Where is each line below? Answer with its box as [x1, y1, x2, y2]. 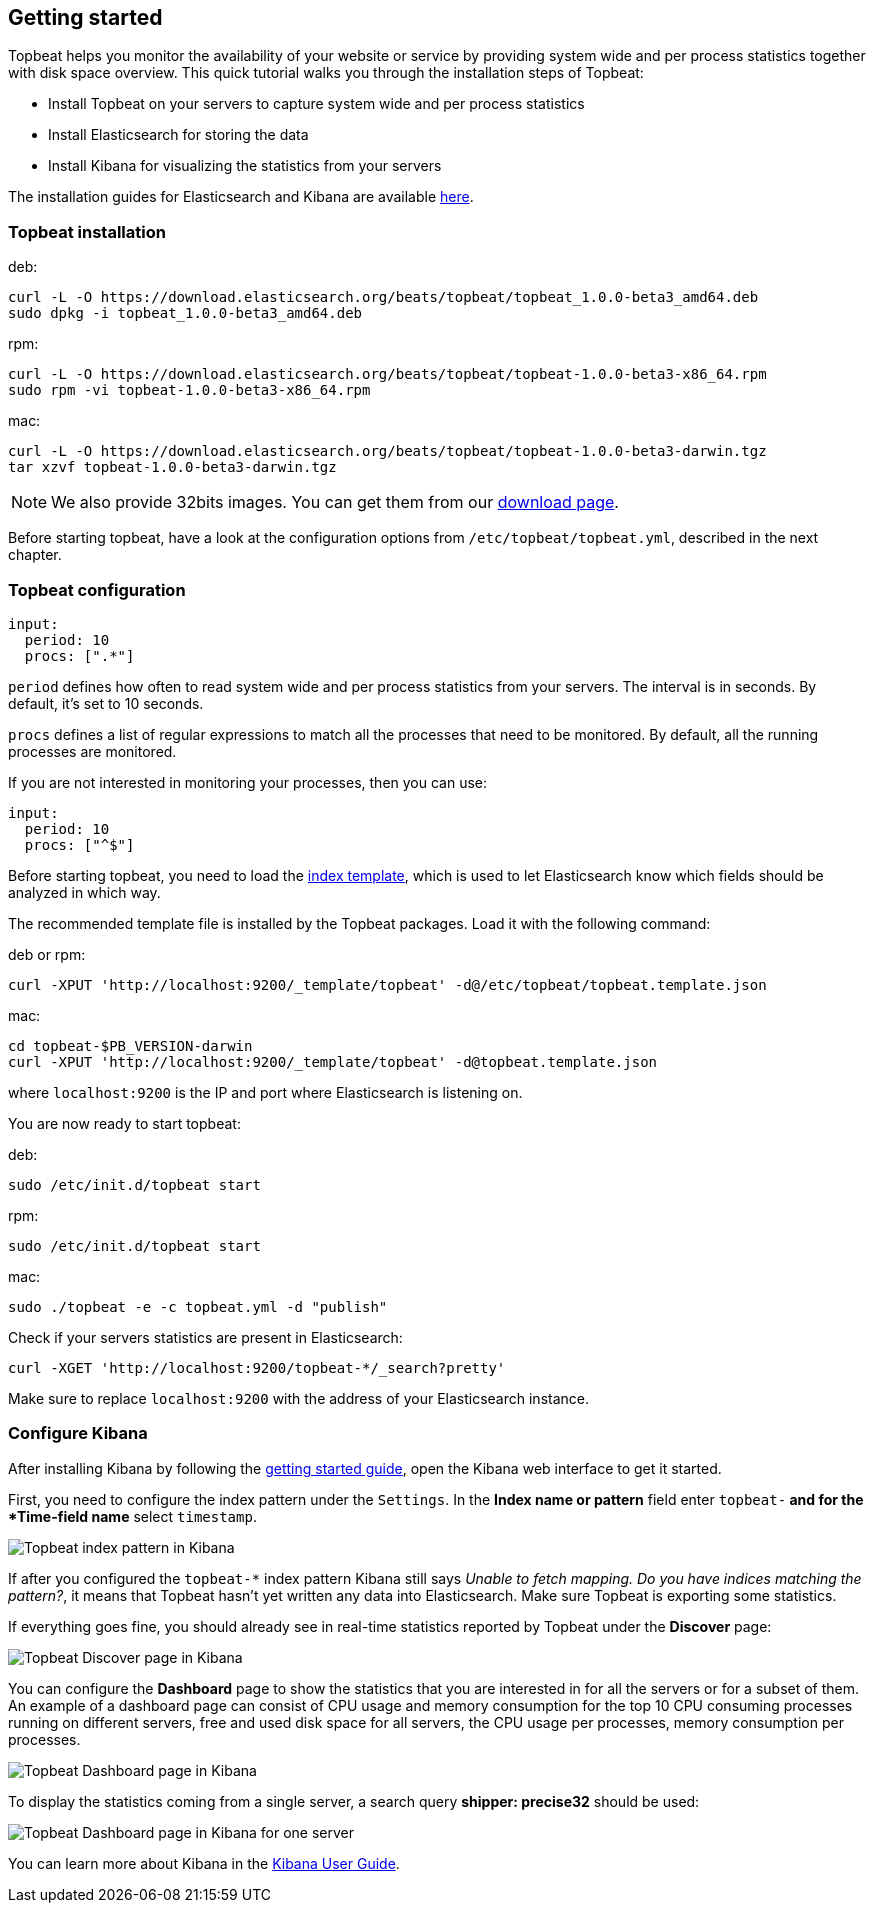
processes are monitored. [8, 742, 177, 760]
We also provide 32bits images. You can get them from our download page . [51, 492, 619, 513]
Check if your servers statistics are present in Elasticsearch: [8, 1328, 403, 1346]
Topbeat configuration [8, 579, 186, 600]
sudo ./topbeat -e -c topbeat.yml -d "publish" [8, 1298, 388, 1315]
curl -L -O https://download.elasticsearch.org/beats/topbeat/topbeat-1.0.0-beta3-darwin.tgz [8, 443, 767, 460]
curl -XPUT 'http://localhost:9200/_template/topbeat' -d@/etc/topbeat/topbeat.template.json [8, 976, 767, 993]
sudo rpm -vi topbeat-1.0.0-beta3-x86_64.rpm [8, 382, 371, 399]
